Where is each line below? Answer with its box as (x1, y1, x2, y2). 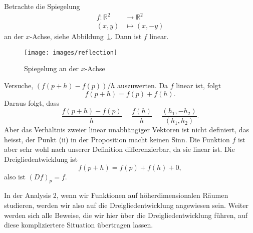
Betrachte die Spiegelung (4, 1, 80, 11)
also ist (4, 171, 26, 181)
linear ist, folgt (176, 80, 221, 90)
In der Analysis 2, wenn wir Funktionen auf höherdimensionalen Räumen (4, 190, 228, 200)
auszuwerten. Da (117, 80, 168, 90)
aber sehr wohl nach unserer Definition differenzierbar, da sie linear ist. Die (4, 144, 235, 154)
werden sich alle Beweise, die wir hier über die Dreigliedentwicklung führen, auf (4, 209, 248, 220)
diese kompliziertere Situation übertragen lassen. (4, 219, 153, 230)
